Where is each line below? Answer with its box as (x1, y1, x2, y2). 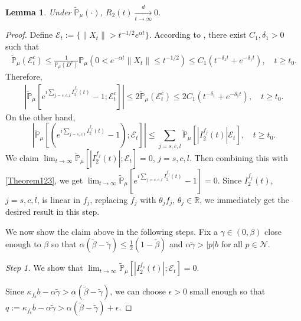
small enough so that (189, 285, 266, 297)
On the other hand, (5, 110, 76, 123)
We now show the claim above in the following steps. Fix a (5, 225, 218, 237)
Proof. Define (5, 28, 53, 41)
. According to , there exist (149, 28, 247, 41)
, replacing (90, 193, 128, 205)
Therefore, (5, 70, 42, 83)
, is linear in (37, 193, 80, 205)
